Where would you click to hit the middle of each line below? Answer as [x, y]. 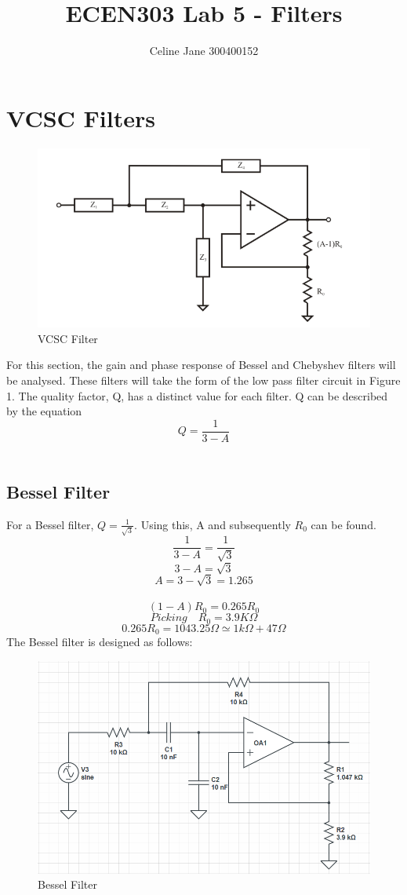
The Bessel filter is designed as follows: [100, 642]
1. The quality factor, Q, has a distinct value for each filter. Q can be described [197, 395]
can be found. [343, 524]
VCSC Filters [81, 117]
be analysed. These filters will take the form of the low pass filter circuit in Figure [203, 380]
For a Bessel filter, [50, 524]
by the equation [44, 411]
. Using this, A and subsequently [213, 524]
